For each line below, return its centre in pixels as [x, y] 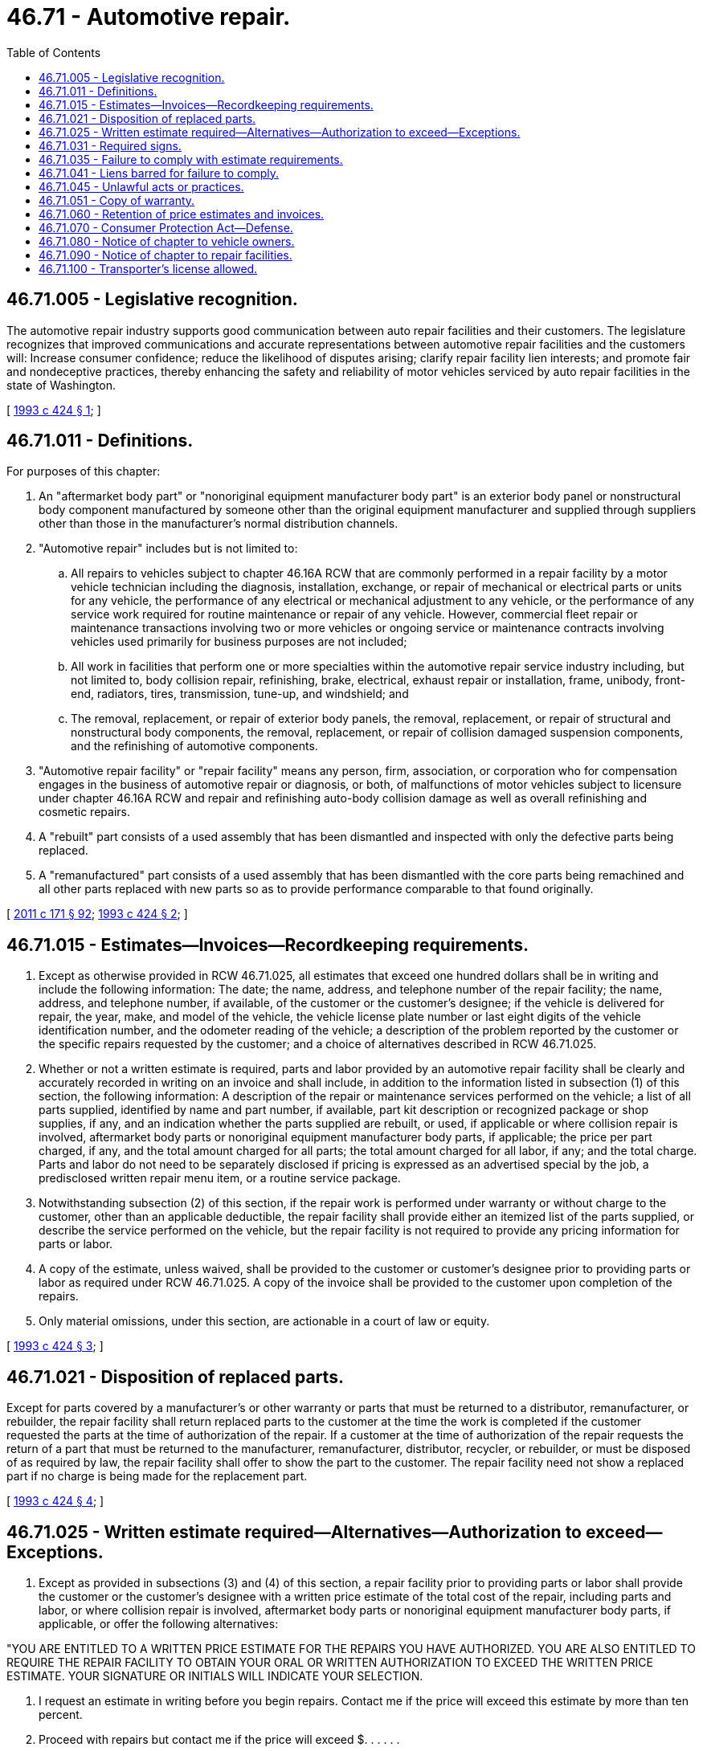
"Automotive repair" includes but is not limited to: [168, 549]
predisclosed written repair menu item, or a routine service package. [220, 1178]
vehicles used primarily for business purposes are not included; [239, 642]
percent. [61, 1714]
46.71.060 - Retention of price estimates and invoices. [182, 214]
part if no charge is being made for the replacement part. [157, 1476]
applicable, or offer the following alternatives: [159, 1623]
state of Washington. [61, 385]
